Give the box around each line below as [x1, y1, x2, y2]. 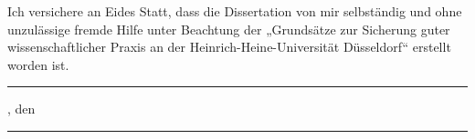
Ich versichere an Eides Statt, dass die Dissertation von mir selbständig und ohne [7, 2, 462, 20]
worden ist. [7, 55, 69, 74]
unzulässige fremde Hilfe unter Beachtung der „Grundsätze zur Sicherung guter [7, 19, 450, 38]
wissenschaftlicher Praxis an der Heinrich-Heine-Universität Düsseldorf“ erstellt [7, 37, 451, 56]
